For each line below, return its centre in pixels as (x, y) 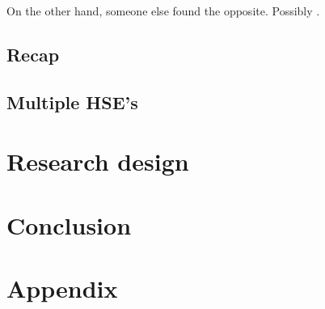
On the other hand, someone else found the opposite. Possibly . (163, 11)
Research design (98, 161)
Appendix (62, 288)
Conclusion (69, 224)
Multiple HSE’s (72, 102)
